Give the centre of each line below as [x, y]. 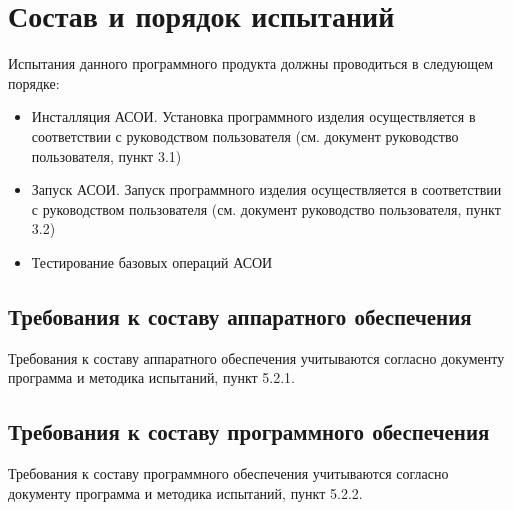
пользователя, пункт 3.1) [106, 155]
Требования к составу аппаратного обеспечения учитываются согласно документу [256, 357]
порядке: [34, 82]
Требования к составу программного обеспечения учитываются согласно [228, 473]
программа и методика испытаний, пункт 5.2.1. [151, 377]
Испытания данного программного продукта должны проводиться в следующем [251, 63]
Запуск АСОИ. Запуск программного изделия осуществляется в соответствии [266, 189]
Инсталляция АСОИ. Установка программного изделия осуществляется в [253, 116]
